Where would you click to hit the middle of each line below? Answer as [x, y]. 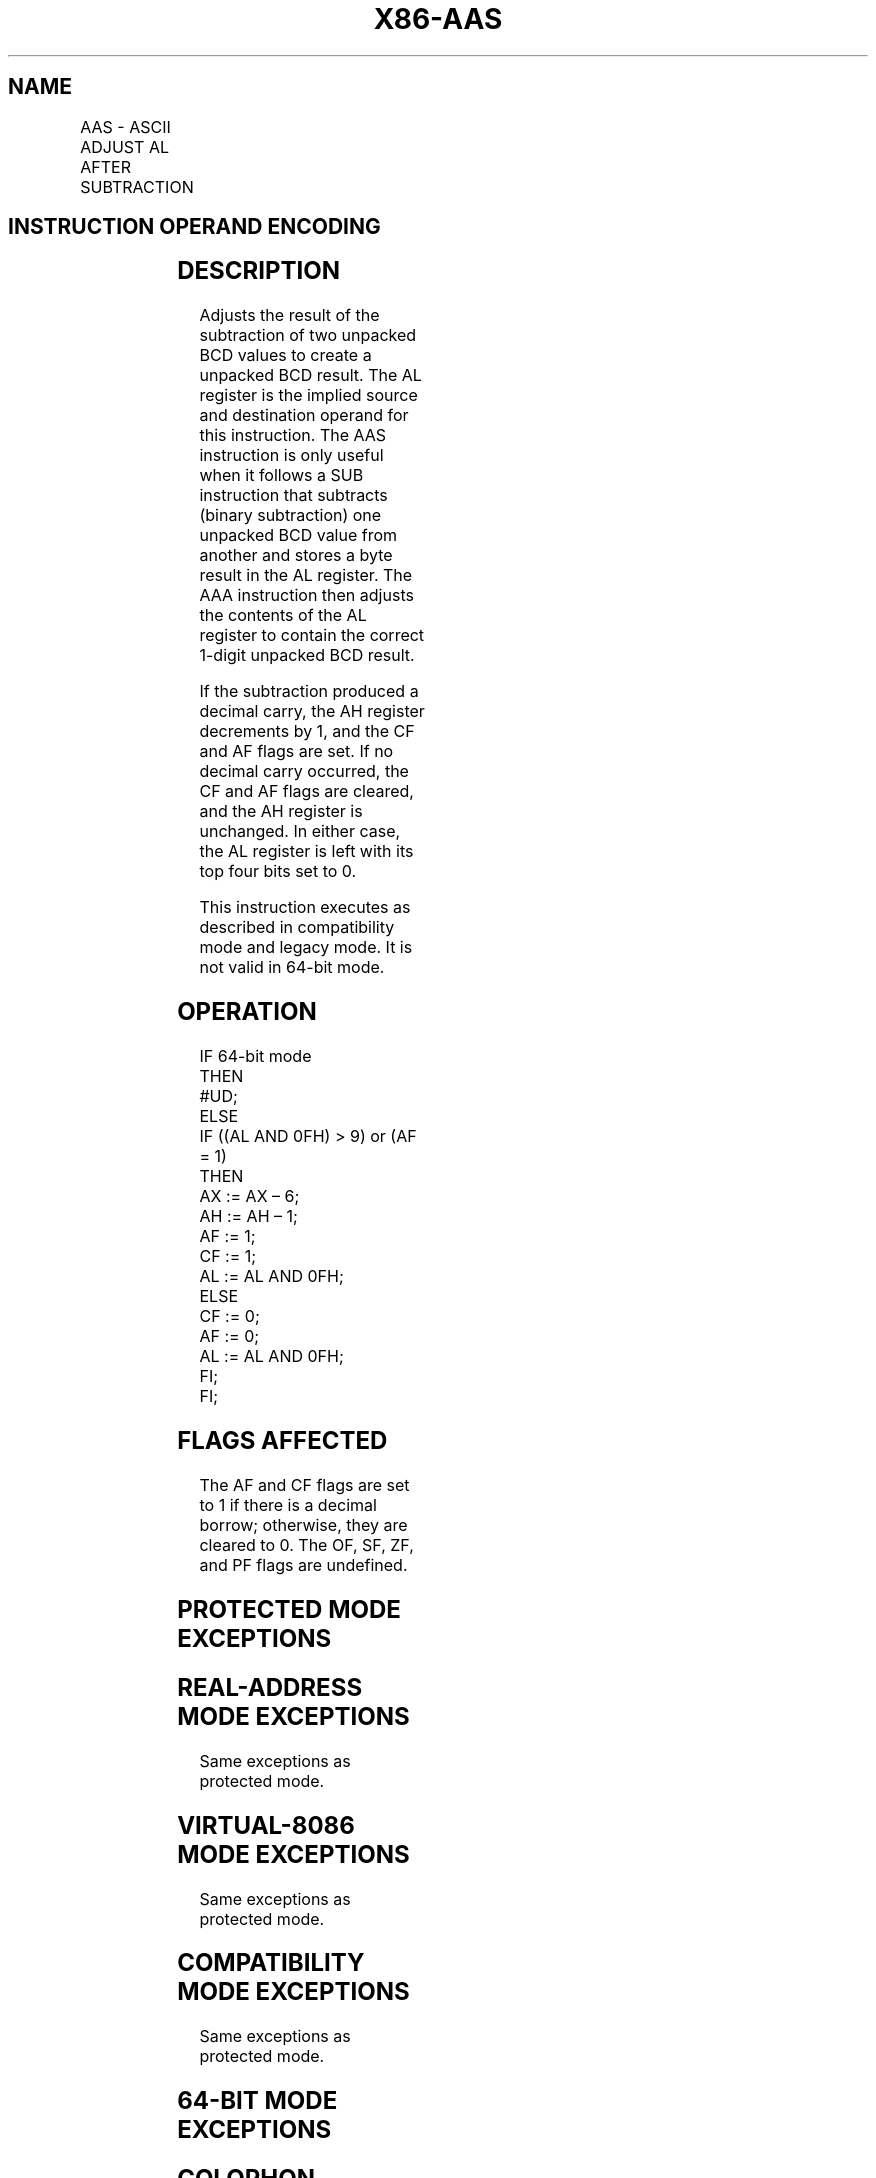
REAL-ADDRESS [270, 1687]
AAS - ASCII [125, 126]
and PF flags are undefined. [303, 1564]
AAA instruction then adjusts [306, 595]
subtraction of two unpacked [308, 335]
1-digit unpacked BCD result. [307, 655]
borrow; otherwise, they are [303, 1524]
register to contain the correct [312, 635]
